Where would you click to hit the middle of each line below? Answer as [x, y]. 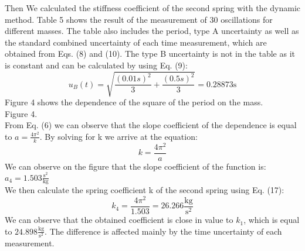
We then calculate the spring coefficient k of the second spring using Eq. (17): [145, 190]
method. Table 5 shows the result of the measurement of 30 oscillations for [139, 19]
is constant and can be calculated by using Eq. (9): [96, 65]
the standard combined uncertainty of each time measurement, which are [136, 42]
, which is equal [272, 220]
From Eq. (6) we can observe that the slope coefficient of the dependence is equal [151, 125]
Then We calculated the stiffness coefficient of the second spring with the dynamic [152, 8]
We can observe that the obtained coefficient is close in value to [119, 220]
